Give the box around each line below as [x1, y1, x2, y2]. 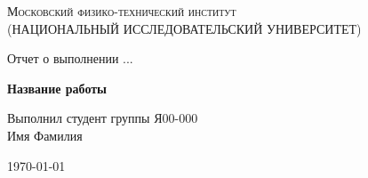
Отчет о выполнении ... [7, 49, 133, 68]
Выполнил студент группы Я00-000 [7, 109, 198, 127]
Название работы [7, 78, 108, 97]
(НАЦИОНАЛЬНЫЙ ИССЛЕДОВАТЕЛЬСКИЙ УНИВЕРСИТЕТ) [7, 19, 362, 37]
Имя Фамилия [7, 125, 83, 144]
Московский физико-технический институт [7, 2, 236, 20]
